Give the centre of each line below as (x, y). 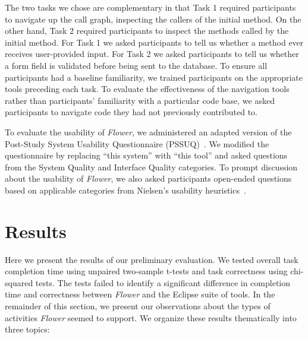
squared (19, 282)
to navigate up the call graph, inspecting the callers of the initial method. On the (153, 19)
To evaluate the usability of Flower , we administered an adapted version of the (148, 132)
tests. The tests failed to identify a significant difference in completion (163, 282)
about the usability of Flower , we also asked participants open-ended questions (148, 178)
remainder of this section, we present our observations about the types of (138, 306)
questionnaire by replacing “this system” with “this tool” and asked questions (146, 155)
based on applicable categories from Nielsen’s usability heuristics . (125, 190)
